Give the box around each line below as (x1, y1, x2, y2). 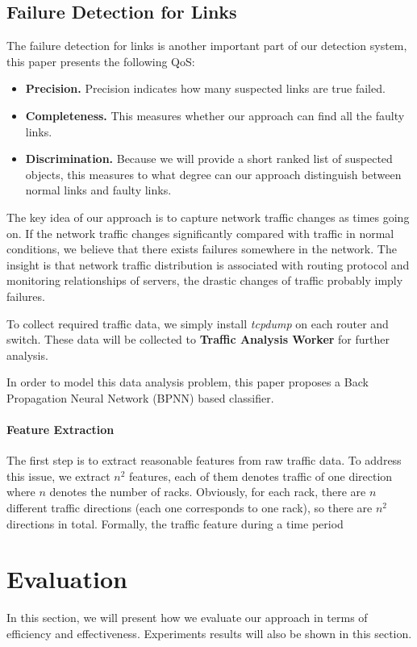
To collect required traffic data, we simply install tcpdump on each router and (6, 315, 389, 332)
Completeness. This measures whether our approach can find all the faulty (25, 106, 405, 123)
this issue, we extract (6, 467, 111, 484)
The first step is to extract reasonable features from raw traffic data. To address (6, 452, 402, 469)
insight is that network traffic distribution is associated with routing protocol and (6, 256, 410, 273)
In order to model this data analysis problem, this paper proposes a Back (6, 374, 369, 390)
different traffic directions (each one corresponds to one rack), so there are (6, 499, 373, 516)
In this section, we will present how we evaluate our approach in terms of (6, 609, 368, 626)
